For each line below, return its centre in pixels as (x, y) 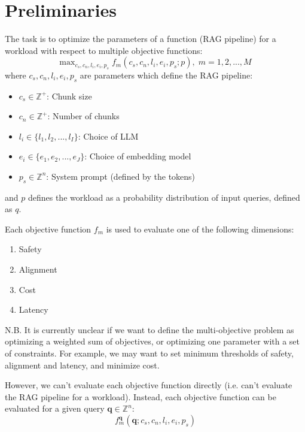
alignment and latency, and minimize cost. (82, 365)
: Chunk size (69, 96)
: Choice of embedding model (138, 156)
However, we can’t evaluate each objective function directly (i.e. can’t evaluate (149, 385)
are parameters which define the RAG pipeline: (166, 75)
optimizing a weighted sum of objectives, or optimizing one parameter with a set (152, 341)
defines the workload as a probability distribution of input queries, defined (164, 197)
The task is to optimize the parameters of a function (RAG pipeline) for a (141, 39)
